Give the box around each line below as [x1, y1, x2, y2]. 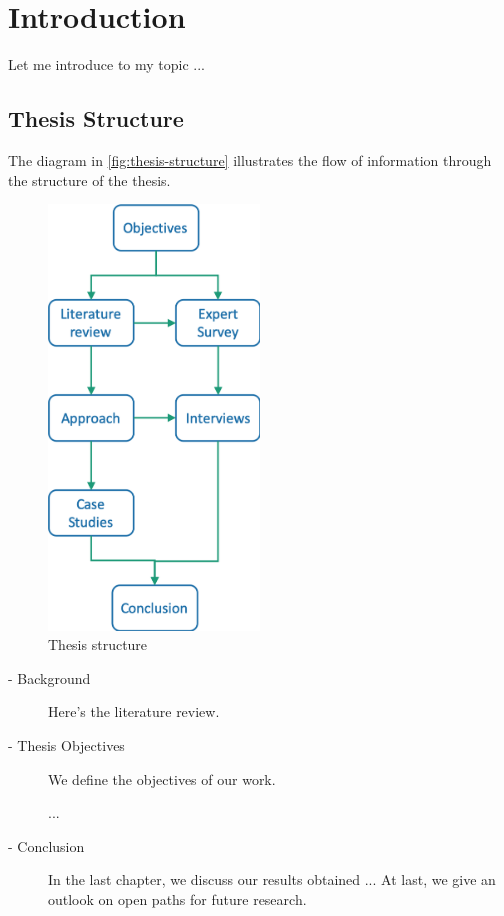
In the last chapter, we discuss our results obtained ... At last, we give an [48, 869, 496, 890]
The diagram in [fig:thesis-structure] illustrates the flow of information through [8, 149, 492, 170]
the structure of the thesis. [8, 169, 171, 190]
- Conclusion [8, 835, 85, 856]
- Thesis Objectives [8, 734, 125, 755]
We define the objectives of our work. [48, 768, 276, 789]
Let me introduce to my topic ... [8, 54, 205, 75]
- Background [8, 667, 91, 688]
